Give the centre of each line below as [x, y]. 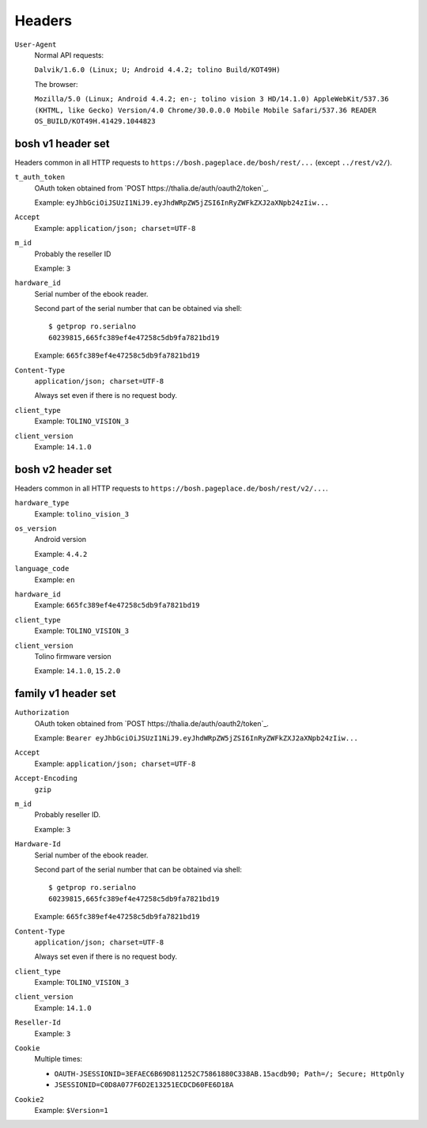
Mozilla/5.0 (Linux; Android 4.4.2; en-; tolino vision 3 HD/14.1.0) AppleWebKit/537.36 [212, 99]
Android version [60, 539]
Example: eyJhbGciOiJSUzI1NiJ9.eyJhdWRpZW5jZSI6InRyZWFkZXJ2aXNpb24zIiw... [182, 203]
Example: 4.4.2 [61, 554]
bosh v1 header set [62, 144]
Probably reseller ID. [67, 815]
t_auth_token [40, 177]
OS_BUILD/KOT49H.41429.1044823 [95, 121]
